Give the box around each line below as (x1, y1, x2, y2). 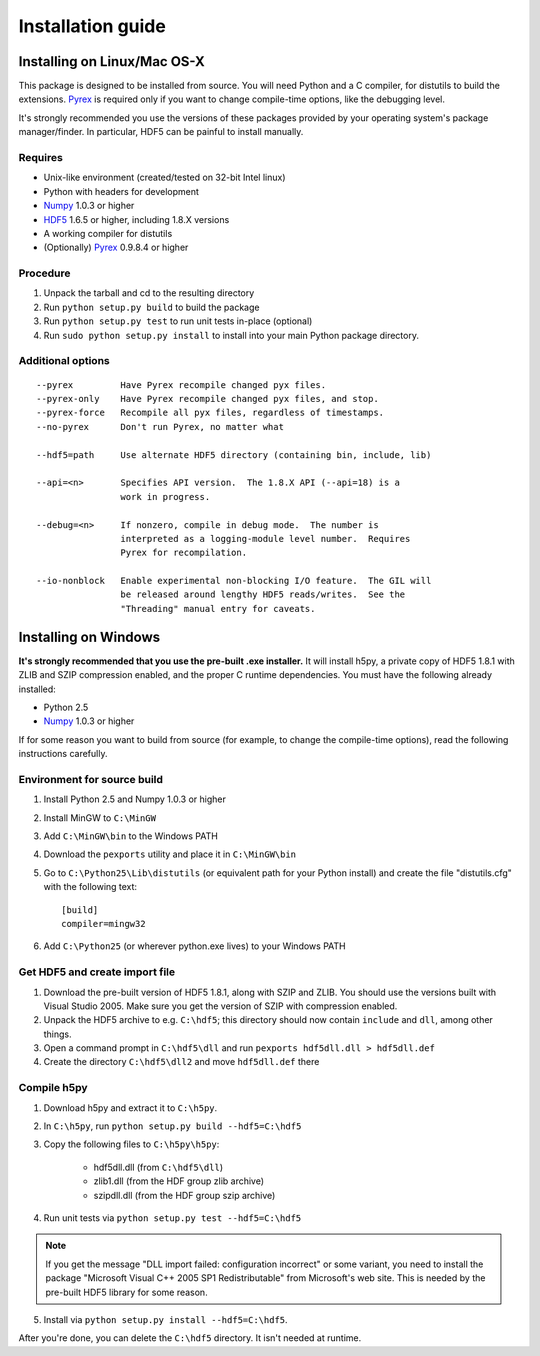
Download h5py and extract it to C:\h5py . (43, 1101, 218, 1114)
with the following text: (43, 881, 138, 893)
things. (43, 1028, 72, 1040)
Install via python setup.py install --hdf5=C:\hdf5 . (43, 1313, 289, 1325)
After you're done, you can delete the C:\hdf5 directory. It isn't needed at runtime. (18, 1332, 362, 1344)
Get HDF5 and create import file (18, 965, 175, 979)
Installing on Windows (18, 628, 161, 645)
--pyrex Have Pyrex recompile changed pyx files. (36, 379, 327, 390)
